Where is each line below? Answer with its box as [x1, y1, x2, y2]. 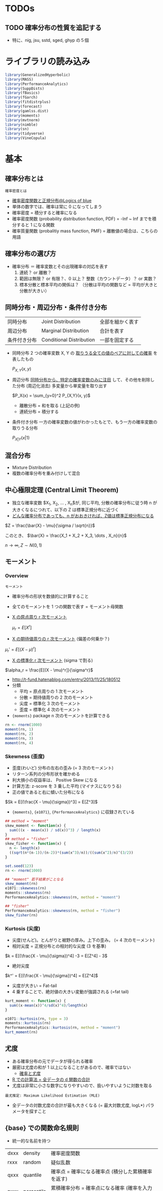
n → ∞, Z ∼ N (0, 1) [5, 542, 42, 548]
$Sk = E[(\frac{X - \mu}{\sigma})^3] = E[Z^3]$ [5, 799, 98, 805]
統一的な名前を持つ [12, 1138, 51, 1143]
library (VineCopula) [5, 136, 47, 141]
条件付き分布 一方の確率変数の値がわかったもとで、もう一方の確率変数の [12, 419, 158, 425]
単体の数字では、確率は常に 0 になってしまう [12, 204, 102, 209]
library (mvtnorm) [5, 118, 40, 122]
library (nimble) [5, 122, 38, 127]
